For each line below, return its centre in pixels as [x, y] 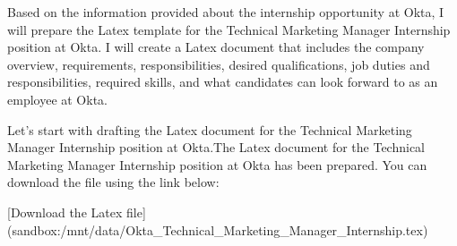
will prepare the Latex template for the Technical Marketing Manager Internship [229, 29]
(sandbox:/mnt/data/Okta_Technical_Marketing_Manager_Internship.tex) [218, 229]
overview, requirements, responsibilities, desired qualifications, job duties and [219, 64]
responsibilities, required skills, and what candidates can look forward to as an [223, 82]
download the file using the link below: [113, 182]
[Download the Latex [65, 212]
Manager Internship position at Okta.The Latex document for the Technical [216, 147]
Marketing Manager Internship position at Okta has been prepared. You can [217, 164]
